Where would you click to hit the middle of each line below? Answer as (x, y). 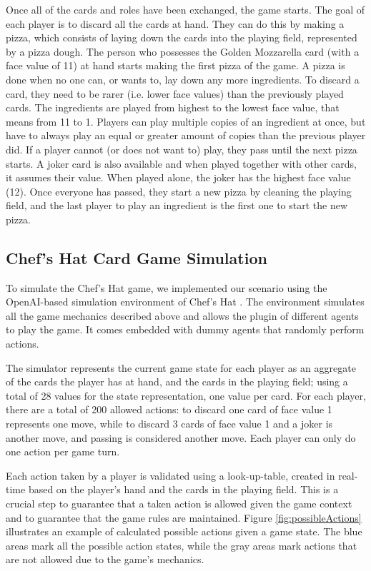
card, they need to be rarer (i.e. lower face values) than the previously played (175, 93)
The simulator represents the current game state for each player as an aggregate (181, 367)
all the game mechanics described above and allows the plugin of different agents (182, 315)
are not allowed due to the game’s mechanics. (105, 559)
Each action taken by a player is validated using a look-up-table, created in (170, 475)
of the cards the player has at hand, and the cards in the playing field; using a (177, 381)
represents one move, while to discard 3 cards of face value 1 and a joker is (169, 424)
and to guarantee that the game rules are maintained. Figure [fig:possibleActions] (184, 517)
